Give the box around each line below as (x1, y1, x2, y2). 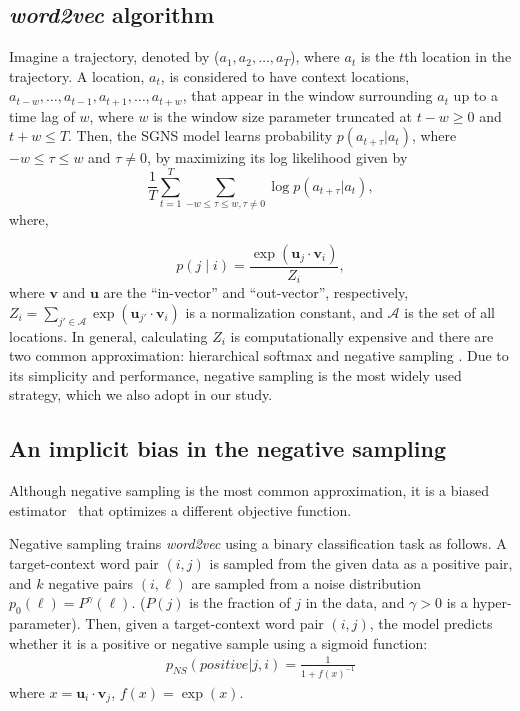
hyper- (472, 592, 512, 613)
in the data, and (305, 592, 405, 613)
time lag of (9, 105, 75, 126)
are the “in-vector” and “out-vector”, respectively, (103, 282, 409, 303)
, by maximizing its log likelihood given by (147, 147, 408, 168)
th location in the (404, 46, 512, 67)
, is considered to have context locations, (160, 65, 410, 86)
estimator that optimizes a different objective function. (9, 499, 352, 520)
